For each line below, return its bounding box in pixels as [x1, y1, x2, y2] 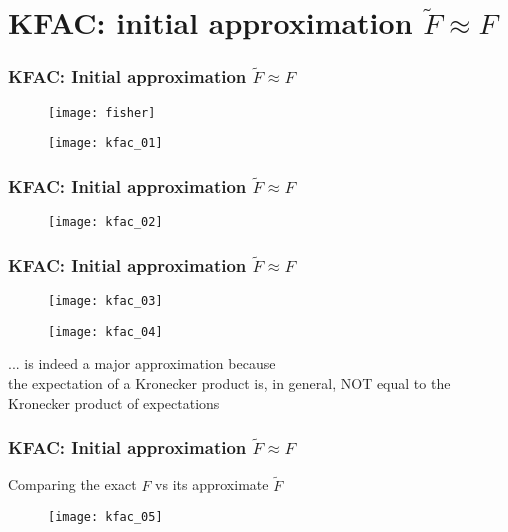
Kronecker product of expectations [8, 392, 220, 413]
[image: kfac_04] [48, 324, 163, 339]
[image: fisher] [48, 105, 156, 120]
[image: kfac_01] [48, 136, 163, 151]
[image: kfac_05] [48, 510, 163, 525]
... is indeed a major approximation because [8, 353, 276, 374]
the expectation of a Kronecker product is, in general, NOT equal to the [8, 372, 451, 393]
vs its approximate [155, 474, 269, 495]
